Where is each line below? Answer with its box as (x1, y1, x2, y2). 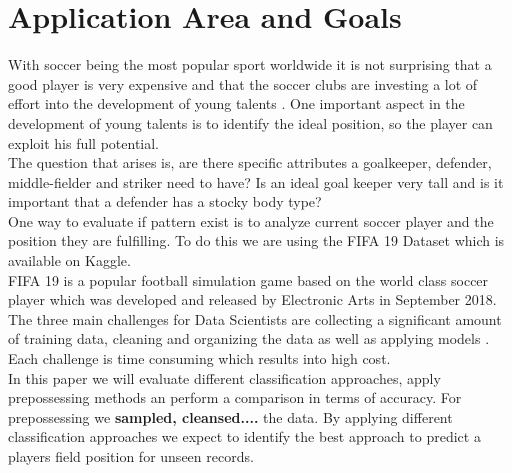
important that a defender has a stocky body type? (8, 191, 322, 212)
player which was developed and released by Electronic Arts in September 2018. (8, 289, 497, 310)
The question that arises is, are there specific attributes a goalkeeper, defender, (8, 152, 492, 173)
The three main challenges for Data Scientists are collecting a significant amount (8, 308, 502, 329)
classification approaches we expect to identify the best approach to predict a (8, 426, 481, 447)
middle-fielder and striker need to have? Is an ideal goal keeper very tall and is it (8, 171, 504, 192)
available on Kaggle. (8, 250, 131, 271)
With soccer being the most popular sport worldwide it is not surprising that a (8, 54, 492, 75)
